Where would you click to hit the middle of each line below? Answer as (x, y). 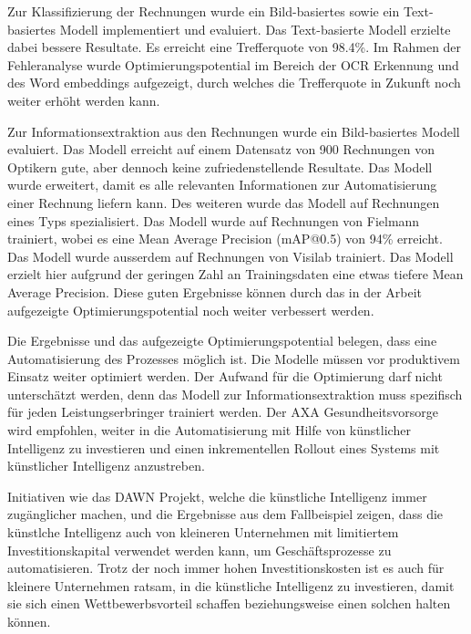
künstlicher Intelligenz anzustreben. (106, 466)
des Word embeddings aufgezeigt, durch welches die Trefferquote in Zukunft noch (234, 83)
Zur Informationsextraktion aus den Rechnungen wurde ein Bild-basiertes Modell (234, 131)
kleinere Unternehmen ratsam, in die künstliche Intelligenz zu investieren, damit (231, 585)
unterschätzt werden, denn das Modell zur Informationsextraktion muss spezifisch (235, 394)
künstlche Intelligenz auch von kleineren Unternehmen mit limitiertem (203, 532)
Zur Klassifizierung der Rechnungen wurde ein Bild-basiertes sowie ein (204, 11)
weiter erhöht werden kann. (84, 100)
